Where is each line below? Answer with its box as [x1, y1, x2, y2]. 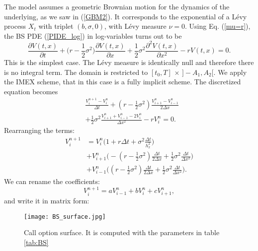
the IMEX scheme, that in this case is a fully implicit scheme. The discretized [4, 76, 241, 87]
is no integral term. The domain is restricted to [4, 66, 148, 77]
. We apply [213, 66, 247, 77]
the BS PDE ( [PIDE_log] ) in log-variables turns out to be [4, 30, 182, 41]
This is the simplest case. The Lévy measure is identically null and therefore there [4, 57, 254, 67]
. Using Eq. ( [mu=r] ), [185, 21, 251, 31]
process [4, 21, 26, 31]
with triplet [38, 21, 74, 31]
